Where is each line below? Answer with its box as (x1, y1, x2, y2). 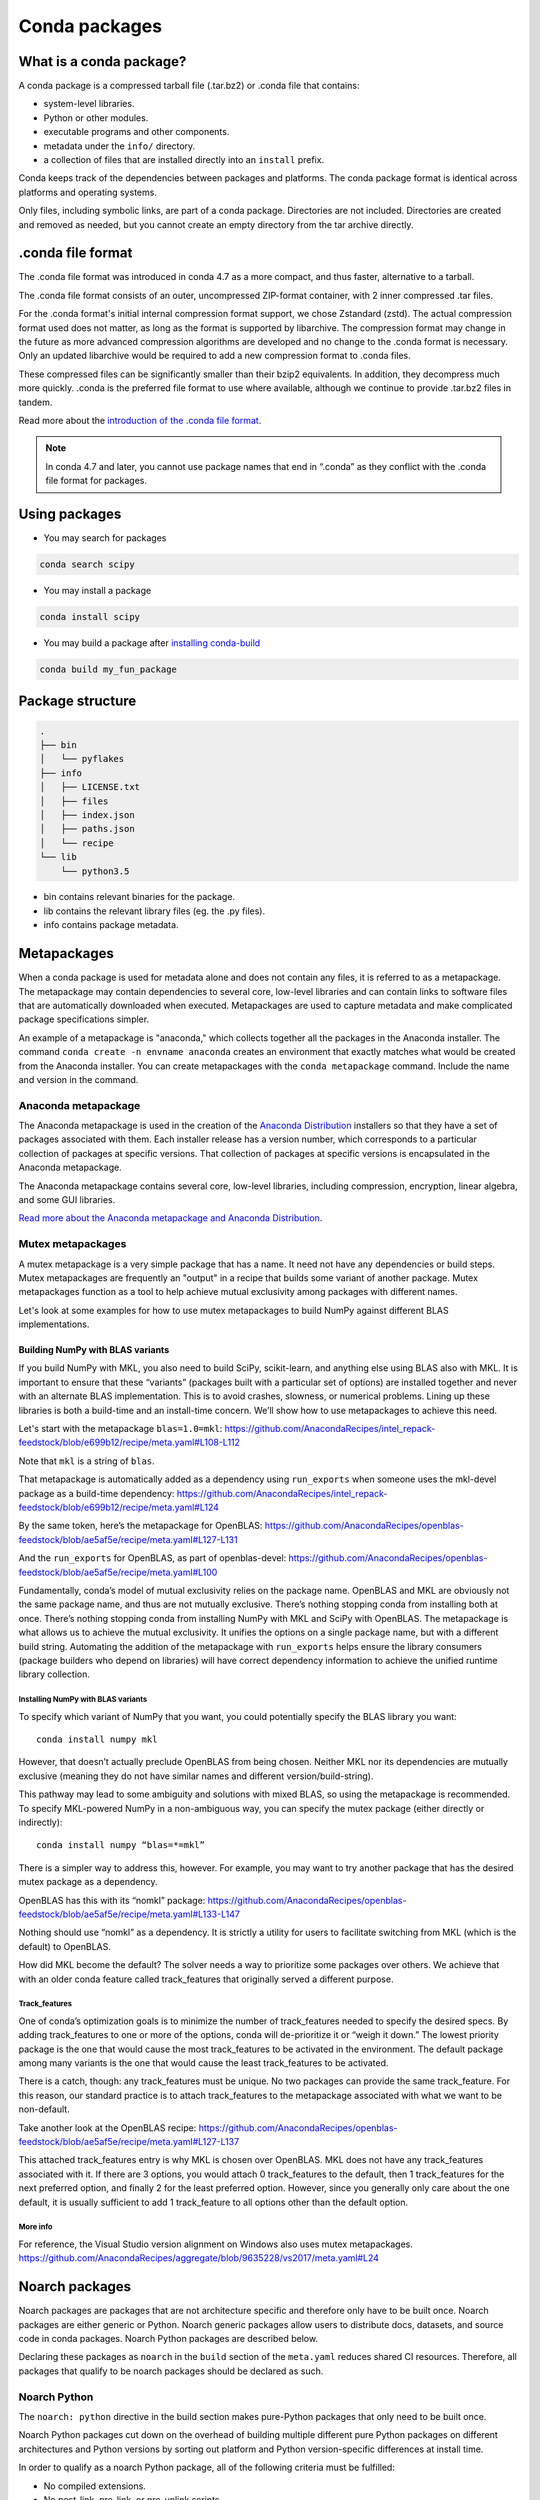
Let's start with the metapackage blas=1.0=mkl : (18, 1423, 223, 1435)
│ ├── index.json (39, 809, 135, 820)
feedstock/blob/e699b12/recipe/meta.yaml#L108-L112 (18, 1436, 240, 1449)
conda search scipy (39, 559, 135, 570)
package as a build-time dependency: (18, 1487, 175, 1499)
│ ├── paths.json (39, 823, 135, 835)
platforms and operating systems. (18, 186, 157, 198)
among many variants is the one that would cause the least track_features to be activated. (18, 2057, 389, 2069)
